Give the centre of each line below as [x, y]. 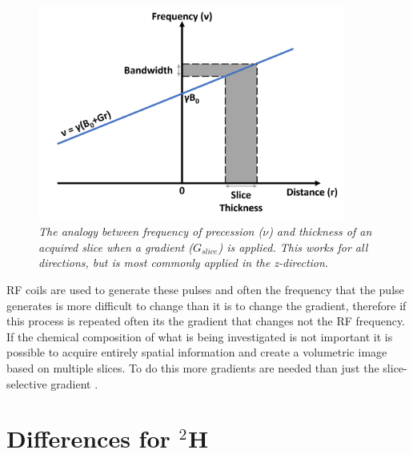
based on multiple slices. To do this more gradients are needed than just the [193, 367]
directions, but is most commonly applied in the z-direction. [184, 263]
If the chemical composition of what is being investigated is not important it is [200, 336]
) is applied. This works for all [293, 247]
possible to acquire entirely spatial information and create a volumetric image [197, 352]
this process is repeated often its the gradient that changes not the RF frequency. [206, 321]
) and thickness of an [320, 231]
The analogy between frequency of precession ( [151, 231]
